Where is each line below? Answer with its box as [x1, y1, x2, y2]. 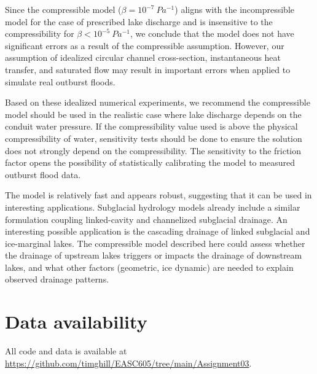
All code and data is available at [5, 345, 127, 357]
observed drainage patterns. [5, 273, 109, 286]
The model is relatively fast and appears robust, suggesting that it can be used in [5, 189, 312, 201]
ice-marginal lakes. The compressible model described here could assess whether [5, 236, 305, 249]
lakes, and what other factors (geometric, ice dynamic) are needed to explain [5, 260, 294, 273]
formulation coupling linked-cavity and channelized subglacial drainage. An [5, 212, 288, 225]
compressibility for [5, 27, 74, 40]
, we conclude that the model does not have [130, 27, 294, 40]
